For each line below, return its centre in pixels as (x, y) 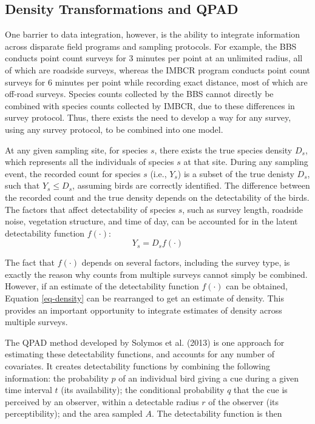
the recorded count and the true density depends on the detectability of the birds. (157, 197)
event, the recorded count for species (73, 173)
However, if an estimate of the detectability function (102, 286)
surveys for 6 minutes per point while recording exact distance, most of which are (156, 82)
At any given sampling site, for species (76, 150)
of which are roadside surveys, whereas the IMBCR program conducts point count (158, 69)
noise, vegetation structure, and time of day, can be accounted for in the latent (151, 221)
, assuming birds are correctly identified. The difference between (191, 185)
